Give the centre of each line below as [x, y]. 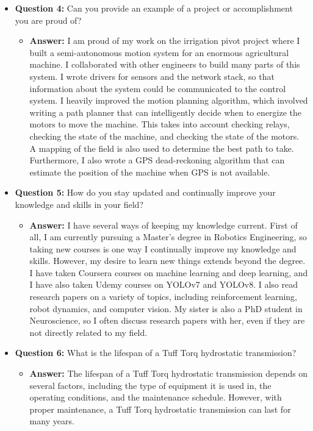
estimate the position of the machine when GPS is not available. [150, 172]
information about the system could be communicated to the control [158, 88]
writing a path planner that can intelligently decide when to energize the [166, 112]
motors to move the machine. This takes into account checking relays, [160, 124]
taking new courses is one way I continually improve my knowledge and [163, 248]
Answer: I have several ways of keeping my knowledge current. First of [164, 225]
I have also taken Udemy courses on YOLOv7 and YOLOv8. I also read [164, 284]
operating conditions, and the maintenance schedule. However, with [156, 397]
